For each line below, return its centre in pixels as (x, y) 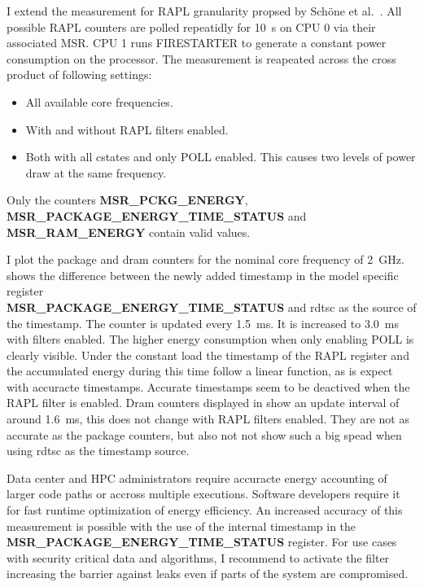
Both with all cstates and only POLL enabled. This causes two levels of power (221, 157)
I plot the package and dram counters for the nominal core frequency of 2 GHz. (205, 259)
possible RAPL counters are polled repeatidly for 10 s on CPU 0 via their (191, 26)
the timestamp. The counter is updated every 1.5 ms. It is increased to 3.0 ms (203, 323)
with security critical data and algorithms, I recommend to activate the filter (198, 557)
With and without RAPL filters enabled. (127, 129)
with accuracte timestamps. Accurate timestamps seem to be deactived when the (208, 386)
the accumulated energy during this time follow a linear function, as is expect (200, 371)
